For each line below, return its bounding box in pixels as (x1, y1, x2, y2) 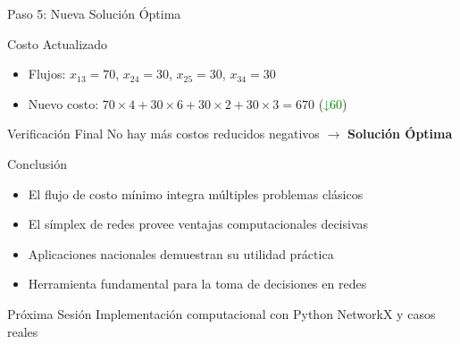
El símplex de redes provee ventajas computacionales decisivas (28, 214, 369, 233)
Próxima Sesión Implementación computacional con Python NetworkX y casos (7, 304, 436, 323)
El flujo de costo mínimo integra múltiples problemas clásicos (28, 184, 364, 203)
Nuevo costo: (28, 94, 99, 113)
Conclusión (7, 154, 67, 172)
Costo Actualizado (7, 34, 108, 53)
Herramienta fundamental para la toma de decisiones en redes (28, 274, 367, 293)
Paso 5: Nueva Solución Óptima (7, 4, 181, 22)
